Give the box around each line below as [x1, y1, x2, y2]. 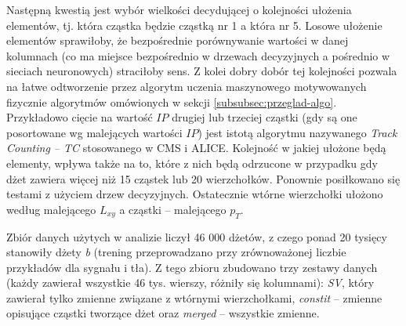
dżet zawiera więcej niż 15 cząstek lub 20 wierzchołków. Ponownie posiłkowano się [6, 170, 401, 187]
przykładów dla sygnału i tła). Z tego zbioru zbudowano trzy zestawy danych [6, 259, 378, 275]
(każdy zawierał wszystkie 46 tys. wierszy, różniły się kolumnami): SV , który [6, 274, 375, 291]
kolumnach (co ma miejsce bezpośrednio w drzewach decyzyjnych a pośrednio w [6, 47, 390, 63]
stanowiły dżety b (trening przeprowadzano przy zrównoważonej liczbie [6, 244, 346, 260]
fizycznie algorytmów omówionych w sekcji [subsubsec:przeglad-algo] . [6, 93, 337, 110]
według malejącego [6, 201, 96, 217]
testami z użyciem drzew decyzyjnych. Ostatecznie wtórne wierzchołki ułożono [6, 186, 383, 202]
